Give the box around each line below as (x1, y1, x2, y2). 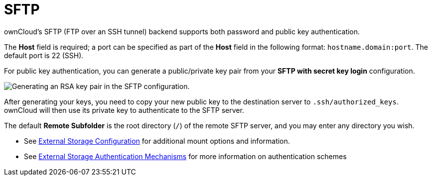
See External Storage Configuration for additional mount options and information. (24, 136, 290, 145)
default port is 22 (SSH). (4, 51, 84, 60)
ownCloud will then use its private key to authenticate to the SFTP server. (4, 105, 244, 114)
